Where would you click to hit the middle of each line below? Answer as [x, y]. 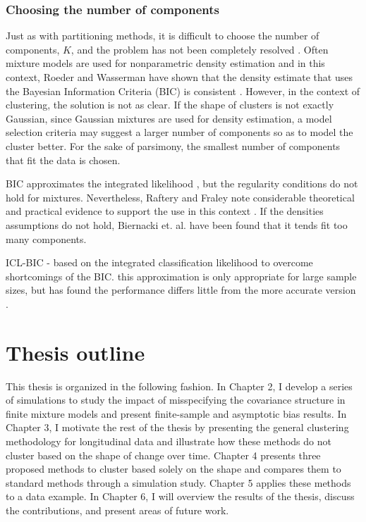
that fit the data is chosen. [63, 160]
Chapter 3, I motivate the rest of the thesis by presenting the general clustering [177, 427]
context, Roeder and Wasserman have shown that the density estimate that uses [179, 77]
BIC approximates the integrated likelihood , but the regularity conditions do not [182, 184]
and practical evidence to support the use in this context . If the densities [165, 211]
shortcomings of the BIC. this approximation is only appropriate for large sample [181, 276]
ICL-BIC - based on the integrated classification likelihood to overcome [159, 262]
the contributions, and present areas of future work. [117, 510]
